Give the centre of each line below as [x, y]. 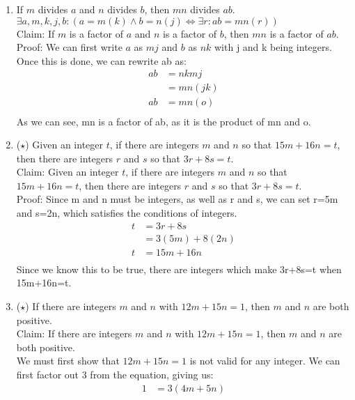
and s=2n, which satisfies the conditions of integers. [127, 213]
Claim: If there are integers [74, 333]
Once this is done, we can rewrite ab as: [101, 60]
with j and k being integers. [273, 47]
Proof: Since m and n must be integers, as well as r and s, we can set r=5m [177, 199]
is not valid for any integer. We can [265, 361]
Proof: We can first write [69, 47]
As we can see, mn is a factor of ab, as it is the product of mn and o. [164, 121]
